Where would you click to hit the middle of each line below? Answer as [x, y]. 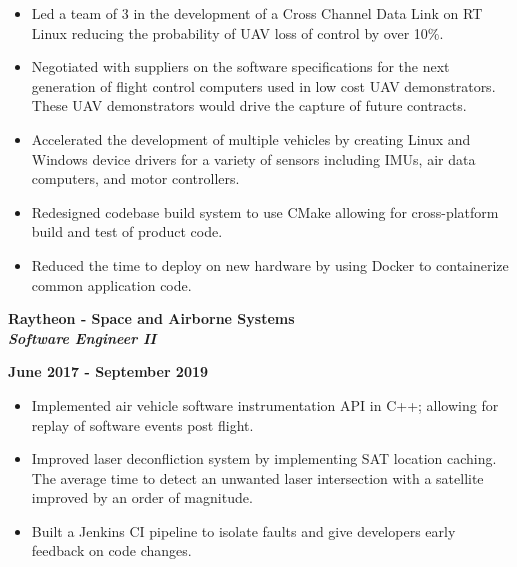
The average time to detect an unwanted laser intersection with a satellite [257, 477]
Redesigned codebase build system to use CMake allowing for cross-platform [265, 211]
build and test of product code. [127, 231]
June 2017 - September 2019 [108, 371]
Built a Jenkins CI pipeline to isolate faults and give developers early [243, 530]
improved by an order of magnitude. [142, 497]
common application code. [111, 284]
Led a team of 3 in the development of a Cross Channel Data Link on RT [257, 13]
